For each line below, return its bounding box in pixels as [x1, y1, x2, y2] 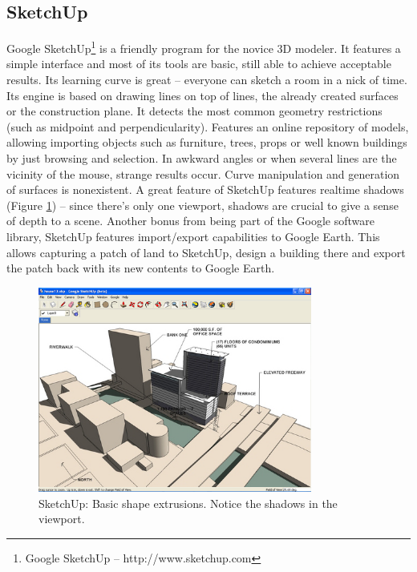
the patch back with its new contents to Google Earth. [6, 260, 275, 276]
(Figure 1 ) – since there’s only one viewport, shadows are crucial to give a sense [6, 196, 399, 213]
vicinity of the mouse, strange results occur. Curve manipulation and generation [6, 165, 400, 182]
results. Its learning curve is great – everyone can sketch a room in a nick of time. [6, 71, 407, 88]
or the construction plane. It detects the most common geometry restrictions [6, 103, 383, 119]
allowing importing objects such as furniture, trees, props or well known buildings [6, 134, 407, 151]
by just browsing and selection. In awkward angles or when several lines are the [6, 150, 397, 167]
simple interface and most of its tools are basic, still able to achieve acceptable [6, 55, 391, 72]
